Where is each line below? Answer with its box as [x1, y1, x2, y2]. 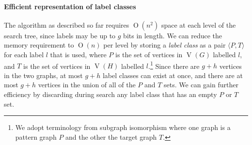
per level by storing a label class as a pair [103, 40, 226, 50]
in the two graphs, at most [4, 70, 83, 80]
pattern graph [15, 131, 57, 142]
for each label [4, 49, 44, 59]
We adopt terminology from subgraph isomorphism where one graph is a [15, 122, 231, 132]
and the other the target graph [65, 131, 157, 142]
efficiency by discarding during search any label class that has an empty [4, 89, 217, 99]
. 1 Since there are [148, 59, 200, 71]
